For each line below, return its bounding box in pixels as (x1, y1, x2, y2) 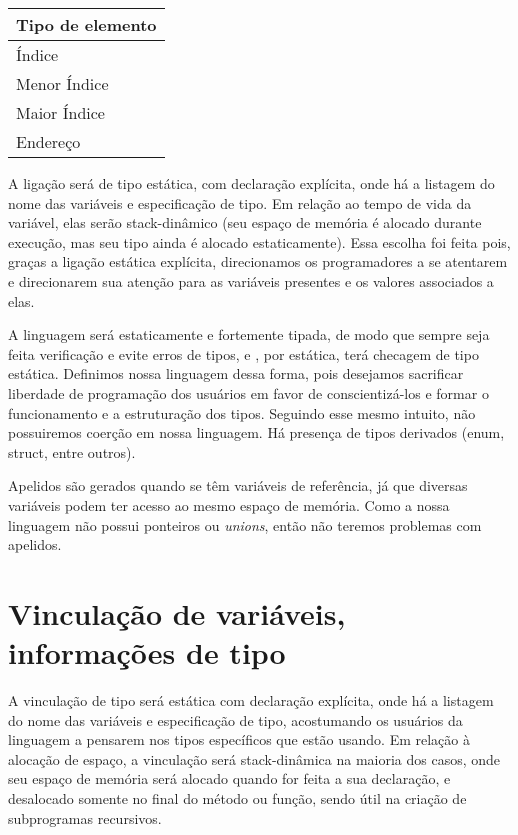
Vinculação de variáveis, (8, 592, 346, 633)
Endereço (16, 130, 81, 153)
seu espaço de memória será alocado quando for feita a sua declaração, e (8, 768, 451, 789)
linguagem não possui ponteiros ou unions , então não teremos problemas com (8, 514, 482, 535)
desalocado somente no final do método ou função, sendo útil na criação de (8, 787, 467, 808)
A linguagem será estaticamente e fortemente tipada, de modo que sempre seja (8, 324, 490, 345)
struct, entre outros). (8, 441, 136, 462)
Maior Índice (16, 101, 105, 124)
